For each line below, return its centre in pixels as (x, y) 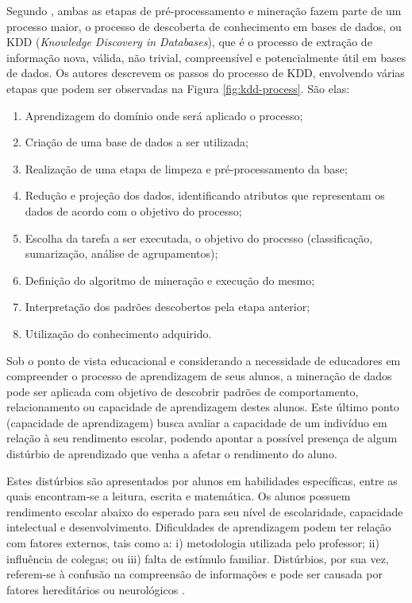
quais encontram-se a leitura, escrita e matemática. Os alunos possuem (179, 496)
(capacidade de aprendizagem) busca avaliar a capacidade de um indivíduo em (197, 422)
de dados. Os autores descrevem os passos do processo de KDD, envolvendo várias (206, 73)
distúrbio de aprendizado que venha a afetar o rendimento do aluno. (172, 454)
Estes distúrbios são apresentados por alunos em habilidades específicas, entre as (202, 480)
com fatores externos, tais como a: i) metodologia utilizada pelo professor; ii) (193, 543)
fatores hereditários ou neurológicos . (96, 589)
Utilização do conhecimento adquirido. (118, 333)
